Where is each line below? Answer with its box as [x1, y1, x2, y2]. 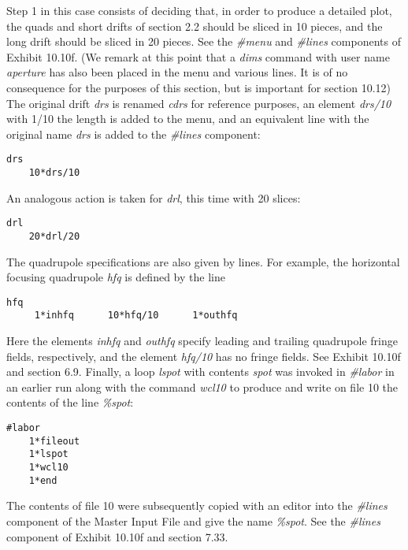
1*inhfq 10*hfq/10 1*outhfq [34, 310, 238, 321]
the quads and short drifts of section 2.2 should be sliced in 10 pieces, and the [6, 17, 383, 34]
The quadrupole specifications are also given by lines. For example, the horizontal [6, 253, 400, 269]
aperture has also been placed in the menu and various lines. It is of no [6, 64, 348, 80]
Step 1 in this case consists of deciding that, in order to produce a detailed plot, [6, 2, 392, 18]
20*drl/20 [28, 230, 80, 242]
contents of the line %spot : [6, 394, 134, 411]
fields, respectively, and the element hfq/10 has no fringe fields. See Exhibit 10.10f [6, 347, 401, 364]
